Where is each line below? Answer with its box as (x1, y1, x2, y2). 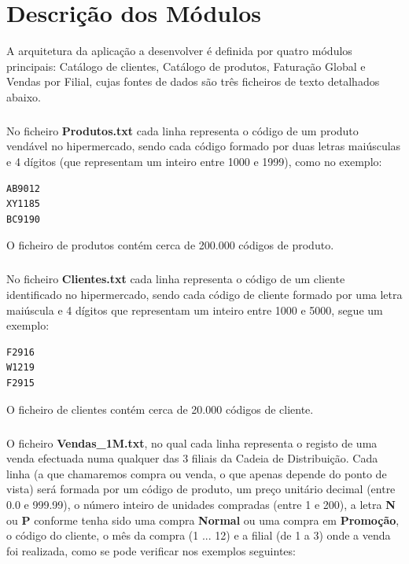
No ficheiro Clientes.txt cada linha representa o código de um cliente (6, 271, 345, 287)
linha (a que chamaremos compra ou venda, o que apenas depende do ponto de (6, 465, 387, 481)
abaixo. (6, 88, 41, 105)
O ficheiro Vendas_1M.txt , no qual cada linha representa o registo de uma (6, 434, 378, 451)
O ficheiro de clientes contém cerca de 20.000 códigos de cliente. (6, 400, 314, 417)
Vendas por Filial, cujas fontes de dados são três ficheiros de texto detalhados (6, 73, 380, 90)
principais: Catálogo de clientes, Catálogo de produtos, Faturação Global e (6, 57, 366, 74)
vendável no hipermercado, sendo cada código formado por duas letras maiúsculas (6, 138, 401, 154)
